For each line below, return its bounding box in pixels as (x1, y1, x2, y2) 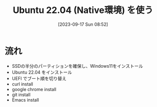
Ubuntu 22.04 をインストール (11, 69, 73, 75)
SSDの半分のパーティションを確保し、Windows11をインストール (11, 63, 144, 69)
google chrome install (11, 86, 57, 92)
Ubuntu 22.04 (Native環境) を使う (12, 4, 154, 16)
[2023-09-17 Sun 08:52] (58, 21, 108, 27)
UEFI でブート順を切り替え (11, 75, 67, 81)
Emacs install (11, 97, 39, 103)
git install (11, 92, 31, 98)
